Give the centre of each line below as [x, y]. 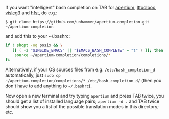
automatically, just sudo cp [33, 75]
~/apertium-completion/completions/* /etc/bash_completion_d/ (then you [83, 80]
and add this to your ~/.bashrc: [38, 36]
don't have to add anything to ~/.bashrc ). [49, 86]
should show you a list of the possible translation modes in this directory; [82, 106]
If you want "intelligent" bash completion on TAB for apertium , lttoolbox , [81, 7]
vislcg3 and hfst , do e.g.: [31, 13]
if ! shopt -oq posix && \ [34, 45]
